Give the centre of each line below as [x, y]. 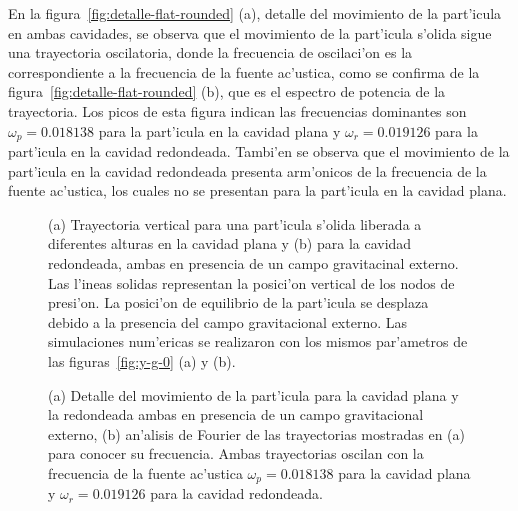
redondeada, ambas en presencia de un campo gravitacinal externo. [253, 262]
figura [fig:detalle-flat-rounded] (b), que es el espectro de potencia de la [227, 91]
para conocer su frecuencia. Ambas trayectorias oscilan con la [236, 453]
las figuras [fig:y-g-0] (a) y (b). [142, 360]
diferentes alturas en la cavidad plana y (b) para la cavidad [230, 243]
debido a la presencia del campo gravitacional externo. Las [228, 321]
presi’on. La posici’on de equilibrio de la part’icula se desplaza [238, 302]
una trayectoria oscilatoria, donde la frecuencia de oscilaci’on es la [210, 52]
